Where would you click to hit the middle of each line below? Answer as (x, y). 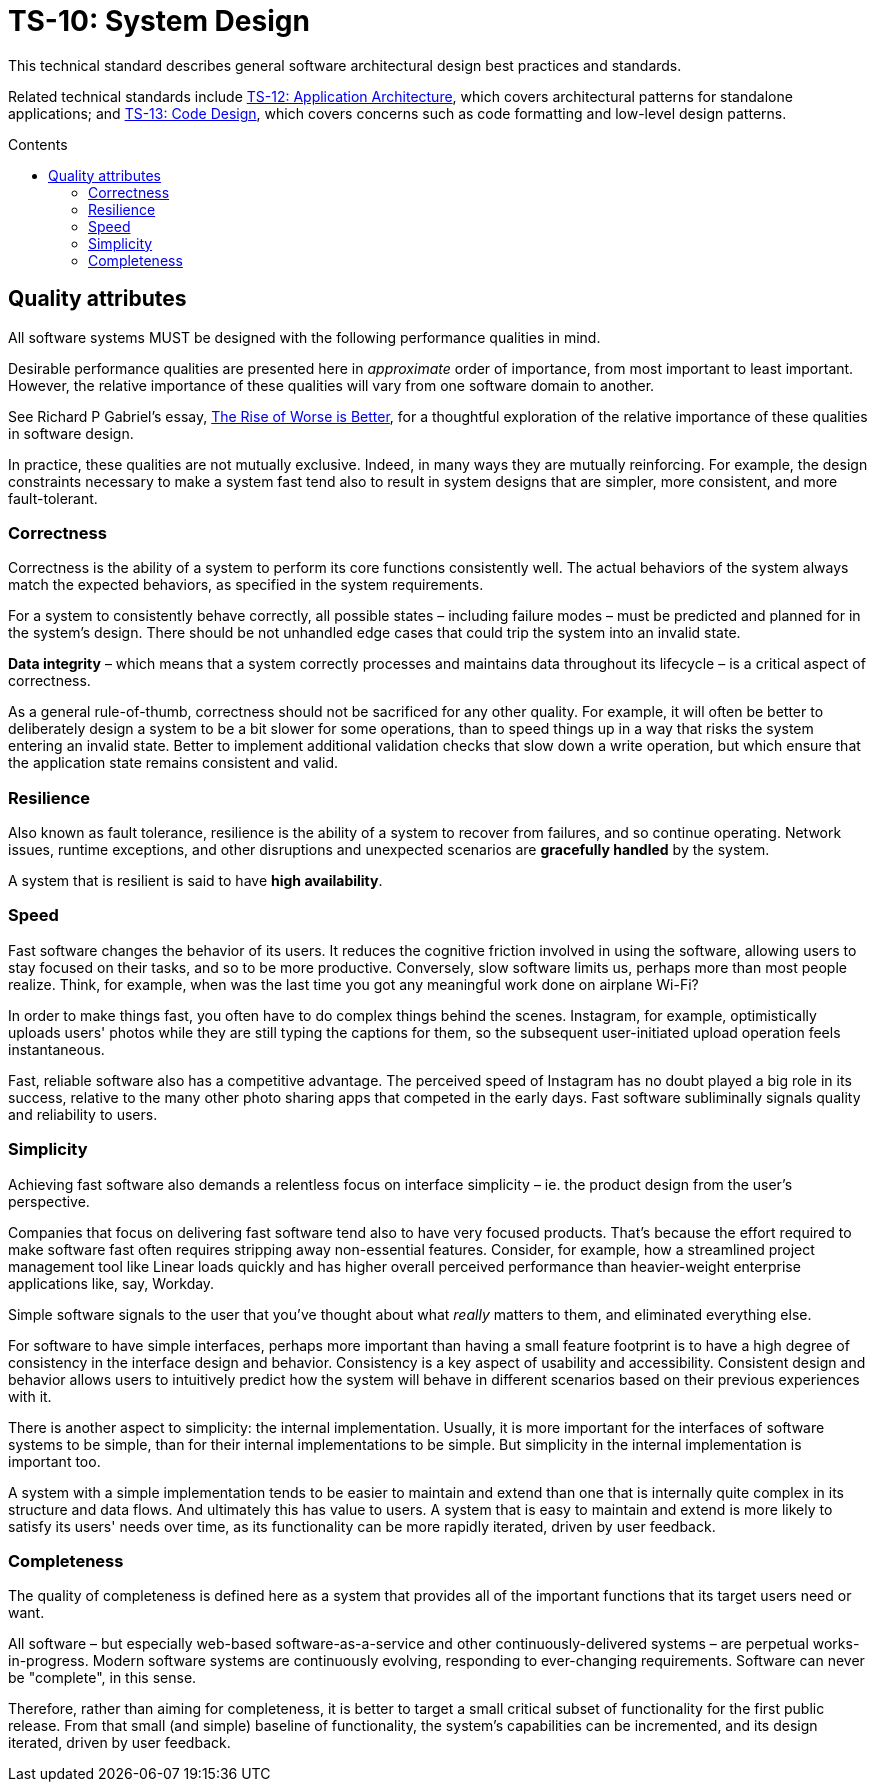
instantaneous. (56, 1049)
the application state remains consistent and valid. (173, 763)
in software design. (71, 433)
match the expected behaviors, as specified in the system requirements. (246, 585)
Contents (38, 144)
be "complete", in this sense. (102, 1678)
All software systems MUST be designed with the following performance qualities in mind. (304, 337)
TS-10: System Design (159, 21)
